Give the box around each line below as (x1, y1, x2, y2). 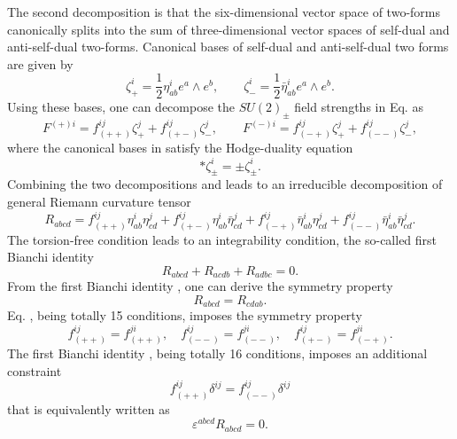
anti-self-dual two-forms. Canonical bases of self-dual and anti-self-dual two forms (7, 37, 449, 56)
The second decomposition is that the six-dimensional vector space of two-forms (7, 3, 441, 20)
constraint (7, 361, 62, 380)
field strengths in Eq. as (294, 98, 423, 116)
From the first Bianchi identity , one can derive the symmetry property (7, 277, 393, 295)
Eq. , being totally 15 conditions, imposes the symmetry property (7, 306, 362, 325)
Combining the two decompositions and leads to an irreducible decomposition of (7, 175, 443, 193)
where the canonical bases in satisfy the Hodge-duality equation (7, 138, 353, 157)
